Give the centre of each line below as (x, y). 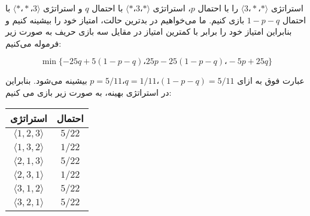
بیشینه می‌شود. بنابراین (46, 80)
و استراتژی (63, 8)
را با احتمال (218, 8)
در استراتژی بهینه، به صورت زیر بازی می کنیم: (89, 92)
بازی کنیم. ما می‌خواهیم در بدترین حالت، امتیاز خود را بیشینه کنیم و (125, 19)
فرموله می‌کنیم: (34, 43)
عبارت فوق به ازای (271, 80)
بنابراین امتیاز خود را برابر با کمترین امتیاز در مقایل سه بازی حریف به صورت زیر (149, 31)
